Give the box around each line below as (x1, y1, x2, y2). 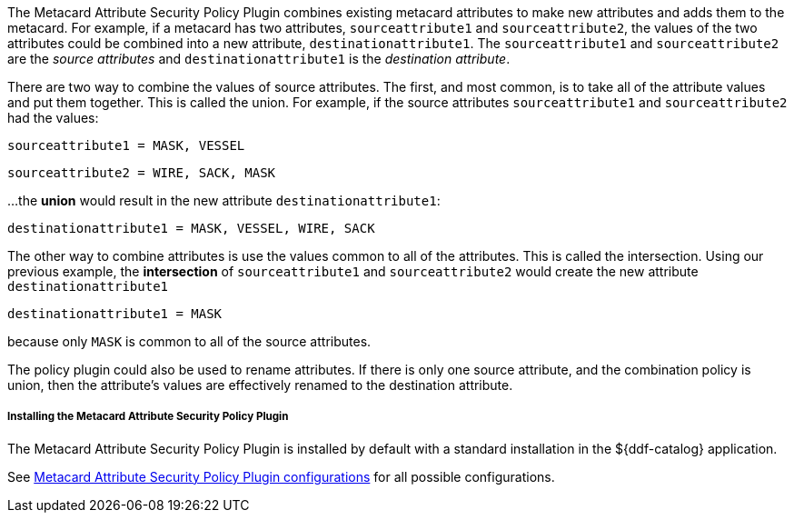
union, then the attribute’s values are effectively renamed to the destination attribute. (7, 377, 513, 393)
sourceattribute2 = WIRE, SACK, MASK (7, 165, 276, 180)
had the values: (7, 110, 99, 125)
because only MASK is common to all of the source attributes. (7, 334, 372, 349)
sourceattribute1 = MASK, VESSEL (7, 138, 245, 153)
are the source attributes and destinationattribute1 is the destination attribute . (7, 51, 511, 66)
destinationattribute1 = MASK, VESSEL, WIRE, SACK (7, 221, 375, 235)
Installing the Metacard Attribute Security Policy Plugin (7, 410, 289, 424)
